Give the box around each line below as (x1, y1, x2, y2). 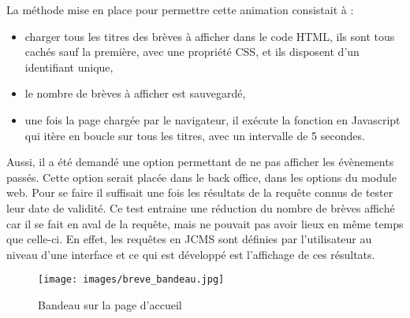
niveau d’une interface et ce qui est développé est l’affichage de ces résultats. (6, 246, 375, 262)
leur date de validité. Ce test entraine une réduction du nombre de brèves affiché (6, 199, 395, 216)
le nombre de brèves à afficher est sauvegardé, (24, 85, 246, 102)
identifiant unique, (24, 58, 114, 75)
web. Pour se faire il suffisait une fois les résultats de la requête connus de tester (6, 184, 393, 201)
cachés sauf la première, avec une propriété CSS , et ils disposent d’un (24, 43, 360, 60)
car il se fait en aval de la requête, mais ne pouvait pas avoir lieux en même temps (6, 215, 404, 231)
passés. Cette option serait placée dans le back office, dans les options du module (6, 168, 397, 185)
